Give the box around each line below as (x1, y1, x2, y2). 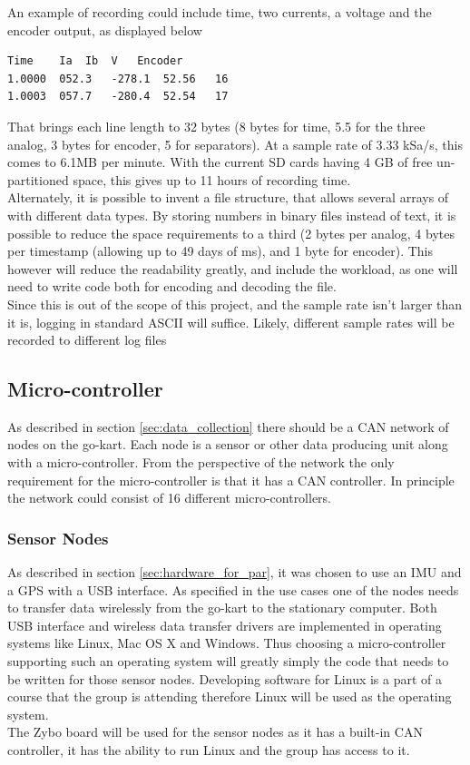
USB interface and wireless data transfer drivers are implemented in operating (7, 615, 442, 634)
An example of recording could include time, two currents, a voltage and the (7, 3, 432, 21)
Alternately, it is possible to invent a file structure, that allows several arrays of (7, 188, 449, 207)
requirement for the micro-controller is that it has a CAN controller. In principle (7, 470, 455, 489)
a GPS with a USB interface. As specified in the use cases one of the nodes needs (7, 580, 459, 599)
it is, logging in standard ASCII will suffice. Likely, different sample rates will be (7, 312, 455, 331)
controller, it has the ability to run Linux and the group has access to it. (7, 740, 410, 760)
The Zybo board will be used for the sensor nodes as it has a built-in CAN (7, 722, 423, 741)
